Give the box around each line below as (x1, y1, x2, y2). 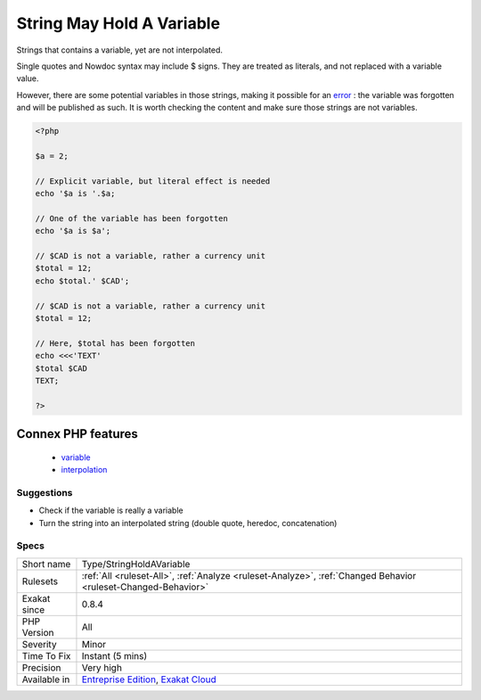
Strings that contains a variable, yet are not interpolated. (16, 45, 223, 55)
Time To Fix (21, 649, 71, 662)
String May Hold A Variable (16, 13, 221, 33)
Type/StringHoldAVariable (81, 557, 191, 570)
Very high (81, 661, 122, 673)
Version (21, 626, 54, 638)
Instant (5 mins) (81, 649, 148, 662)
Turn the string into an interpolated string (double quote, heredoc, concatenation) (38, 517, 338, 528)
